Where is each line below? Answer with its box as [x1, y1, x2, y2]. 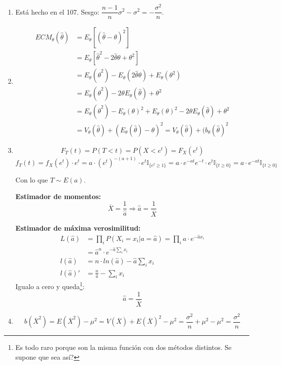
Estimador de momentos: [15, 191, 101, 201]
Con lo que [15, 175, 48, 185]
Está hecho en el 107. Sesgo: [15, 6, 99, 17]
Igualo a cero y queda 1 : [15, 280, 85, 292]
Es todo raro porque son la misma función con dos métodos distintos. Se [15, 342, 232, 352]
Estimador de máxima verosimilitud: [15, 222, 141, 233]
